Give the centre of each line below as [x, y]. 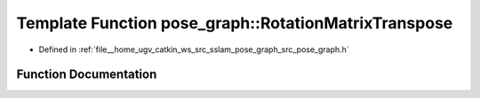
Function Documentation [87, 75]
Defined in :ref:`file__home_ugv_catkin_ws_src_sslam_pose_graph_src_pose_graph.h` [194, 49]
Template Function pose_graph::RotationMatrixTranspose [235, 23]
